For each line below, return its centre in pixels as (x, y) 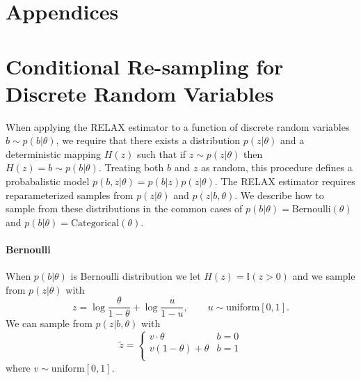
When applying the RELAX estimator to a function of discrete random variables (178, 126)
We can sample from (49, 323)
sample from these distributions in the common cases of (124, 208)
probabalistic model (48, 181)
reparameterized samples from (70, 195)
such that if (161, 153)
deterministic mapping (54, 153)
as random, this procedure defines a (277, 167)
